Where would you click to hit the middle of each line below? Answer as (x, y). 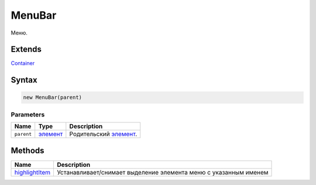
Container (23, 63)
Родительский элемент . (103, 134)
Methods (28, 150)
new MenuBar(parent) (52, 97)
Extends (26, 49)
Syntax (24, 80)
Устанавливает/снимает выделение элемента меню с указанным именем (163, 172)
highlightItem (32, 172)
